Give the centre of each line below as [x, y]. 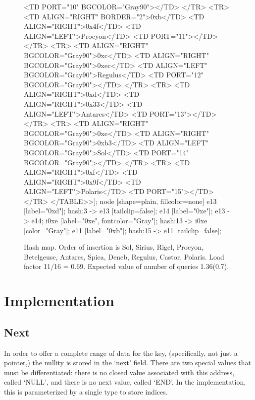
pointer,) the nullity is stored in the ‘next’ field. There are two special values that [128, 363]
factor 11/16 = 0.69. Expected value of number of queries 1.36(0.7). [127, 266]
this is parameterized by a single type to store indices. [86, 391]
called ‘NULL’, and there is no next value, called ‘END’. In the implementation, [125, 382]
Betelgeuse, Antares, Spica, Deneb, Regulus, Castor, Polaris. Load [124, 256]
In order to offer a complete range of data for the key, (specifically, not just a [121, 353]
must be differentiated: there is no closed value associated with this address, [119, 372]
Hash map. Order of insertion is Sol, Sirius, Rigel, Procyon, [114, 247]
